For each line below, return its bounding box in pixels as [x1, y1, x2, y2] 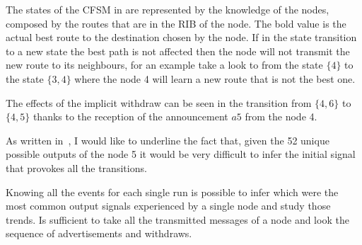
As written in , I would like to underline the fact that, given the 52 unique [6, 132, 329, 147]
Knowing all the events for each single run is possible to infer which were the [6, 184, 339, 199]
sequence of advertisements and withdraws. [6, 226, 192, 241]
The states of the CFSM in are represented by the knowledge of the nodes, [6, 2, 329, 16]
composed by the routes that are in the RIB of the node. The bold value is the [6, 16, 346, 30]
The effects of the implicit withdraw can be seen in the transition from [6, 95, 312, 110]
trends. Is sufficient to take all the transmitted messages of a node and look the [6, 212, 349, 227]
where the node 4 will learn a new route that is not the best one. [74, 71, 356, 86]
